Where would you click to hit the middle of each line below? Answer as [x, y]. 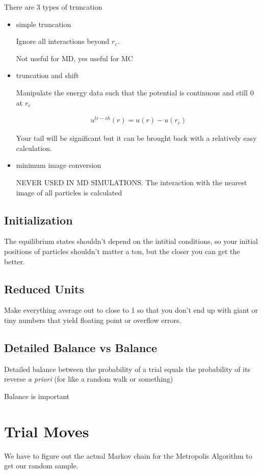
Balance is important [37, 396]
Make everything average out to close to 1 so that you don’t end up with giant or [131, 310]
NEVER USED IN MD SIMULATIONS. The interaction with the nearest [132, 182]
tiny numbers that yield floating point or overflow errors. [93, 320]
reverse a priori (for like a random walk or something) [89, 379]
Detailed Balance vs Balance [81, 347]
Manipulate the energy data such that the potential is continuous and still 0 [135, 92]
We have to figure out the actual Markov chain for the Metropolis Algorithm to [128, 455]
